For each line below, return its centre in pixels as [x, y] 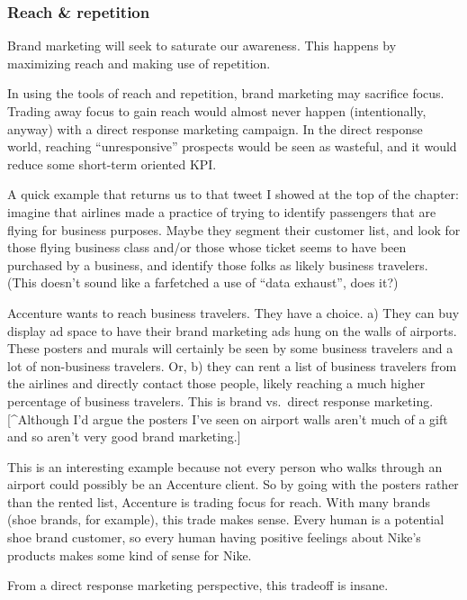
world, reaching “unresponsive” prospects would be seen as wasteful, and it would [232, 146]
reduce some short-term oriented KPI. [112, 164]
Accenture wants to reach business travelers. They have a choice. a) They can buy [233, 312]
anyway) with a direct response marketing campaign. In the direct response [215, 128]
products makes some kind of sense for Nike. [130, 555]
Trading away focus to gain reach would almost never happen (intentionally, [217, 111]
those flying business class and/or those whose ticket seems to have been [207, 247]
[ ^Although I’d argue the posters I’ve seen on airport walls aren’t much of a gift [228, 418]
